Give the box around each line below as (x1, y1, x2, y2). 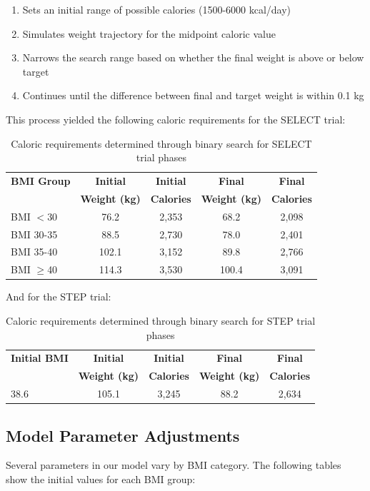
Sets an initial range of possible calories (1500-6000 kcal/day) (22, 2, 291, 16)
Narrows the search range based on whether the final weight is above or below (22, 50, 364, 65)
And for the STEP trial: (6, 289, 111, 304)
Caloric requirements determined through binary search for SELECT (11, 136, 312, 151)
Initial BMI (11, 350, 69, 365)
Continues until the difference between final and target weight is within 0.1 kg (22, 88, 364, 103)
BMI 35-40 (11, 244, 58, 259)
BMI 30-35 (11, 226, 58, 241)
